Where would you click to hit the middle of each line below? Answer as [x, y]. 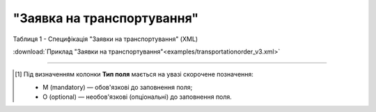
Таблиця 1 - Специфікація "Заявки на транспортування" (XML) [105, 39]
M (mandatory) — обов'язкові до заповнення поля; [118, 87]
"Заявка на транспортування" [105, 18]
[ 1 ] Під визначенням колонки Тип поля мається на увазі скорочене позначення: [134, 74]
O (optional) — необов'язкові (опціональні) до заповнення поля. [138, 97]
